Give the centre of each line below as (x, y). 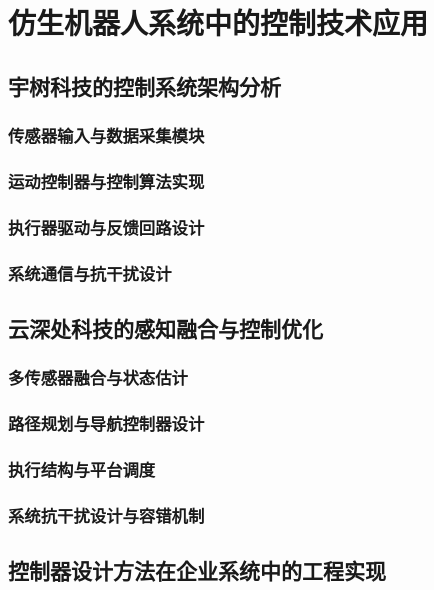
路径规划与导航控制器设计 (106, 423)
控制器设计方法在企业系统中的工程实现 (197, 570)
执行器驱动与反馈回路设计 (106, 226)
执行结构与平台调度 (82, 468)
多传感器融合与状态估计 (98, 377)
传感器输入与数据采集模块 (106, 135)
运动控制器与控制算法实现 (106, 180)
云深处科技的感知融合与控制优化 (165, 327)
